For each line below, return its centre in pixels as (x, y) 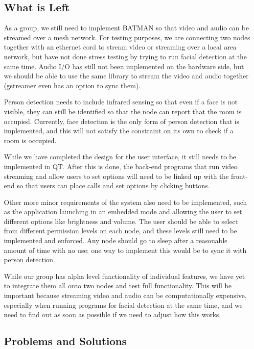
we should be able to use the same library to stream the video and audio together (126, 76)
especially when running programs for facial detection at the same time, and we (123, 305)
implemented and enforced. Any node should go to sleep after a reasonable (116, 240)
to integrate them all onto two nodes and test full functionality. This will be (118, 286)
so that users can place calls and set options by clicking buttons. (113, 186)
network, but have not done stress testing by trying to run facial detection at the (125, 56)
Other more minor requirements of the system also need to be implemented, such (126, 202)
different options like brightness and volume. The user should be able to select (121, 221)
